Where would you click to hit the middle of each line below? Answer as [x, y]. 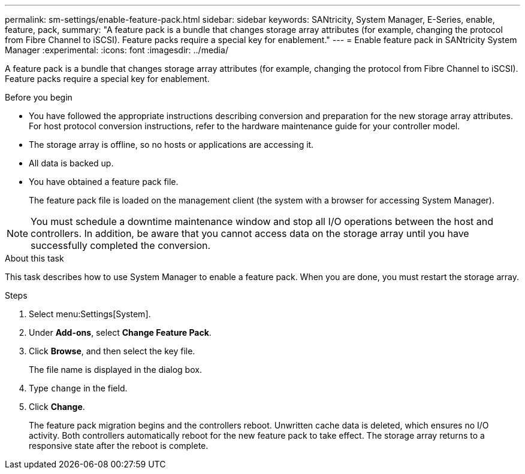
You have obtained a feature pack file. [104, 182]
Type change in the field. [78, 388]
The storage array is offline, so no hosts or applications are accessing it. [171, 145]
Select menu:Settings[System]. [90, 314]
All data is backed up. [71, 163]
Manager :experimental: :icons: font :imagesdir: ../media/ [117, 50]
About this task [34, 258]
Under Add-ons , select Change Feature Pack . [120, 332]
